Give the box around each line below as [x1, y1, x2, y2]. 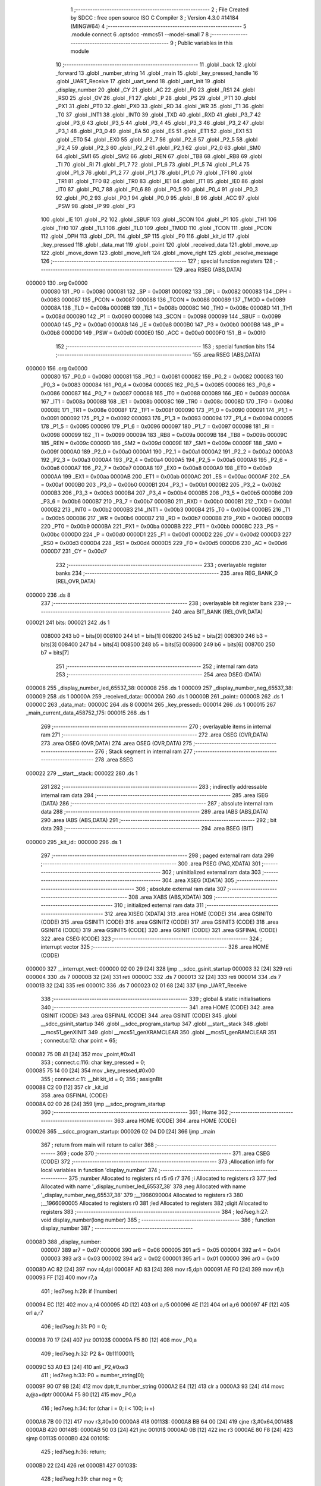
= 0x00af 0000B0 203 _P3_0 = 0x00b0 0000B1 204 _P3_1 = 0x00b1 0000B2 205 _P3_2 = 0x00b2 [40, 481, 282, 489]
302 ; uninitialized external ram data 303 [161, 868, 262, 876]
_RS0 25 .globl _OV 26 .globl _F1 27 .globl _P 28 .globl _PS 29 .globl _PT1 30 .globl [55, 94, 256, 101]
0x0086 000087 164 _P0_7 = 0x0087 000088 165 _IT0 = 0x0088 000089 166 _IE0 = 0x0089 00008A [40, 389, 291, 396]
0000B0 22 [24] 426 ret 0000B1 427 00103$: [26, 1462, 138, 1469]
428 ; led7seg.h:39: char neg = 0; [40, 1475, 123, 1482]
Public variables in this [177, 39, 233, 46]
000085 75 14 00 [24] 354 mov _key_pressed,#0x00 [26, 1067, 155, 1074]
